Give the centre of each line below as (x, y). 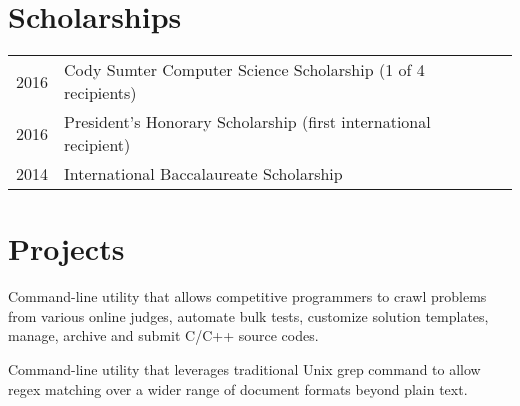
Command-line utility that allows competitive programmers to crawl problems (247, 296)
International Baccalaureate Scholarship (203, 174)
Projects (66, 248)
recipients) (100, 93)
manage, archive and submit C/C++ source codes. (163, 335)
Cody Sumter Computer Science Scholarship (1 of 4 (244, 70)
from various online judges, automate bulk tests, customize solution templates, (248, 315)
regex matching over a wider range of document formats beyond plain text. (238, 388)
